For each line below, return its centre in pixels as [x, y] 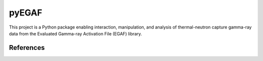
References [27, 48]
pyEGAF [26, 13]
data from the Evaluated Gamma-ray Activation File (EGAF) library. [75, 33]
